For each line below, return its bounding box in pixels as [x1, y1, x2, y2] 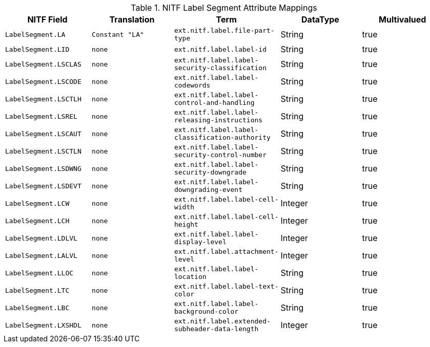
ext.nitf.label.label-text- [174, 283, 279, 290]
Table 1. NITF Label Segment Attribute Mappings [131, 3, 317, 13]
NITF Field [27, 14, 68, 25]
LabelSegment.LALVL [5, 251, 77, 259]
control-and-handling [174, 99, 255, 106]
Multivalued [379, 14, 426, 25]
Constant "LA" [92, 30, 144, 38]
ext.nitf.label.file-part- [174, 27, 275, 34]
